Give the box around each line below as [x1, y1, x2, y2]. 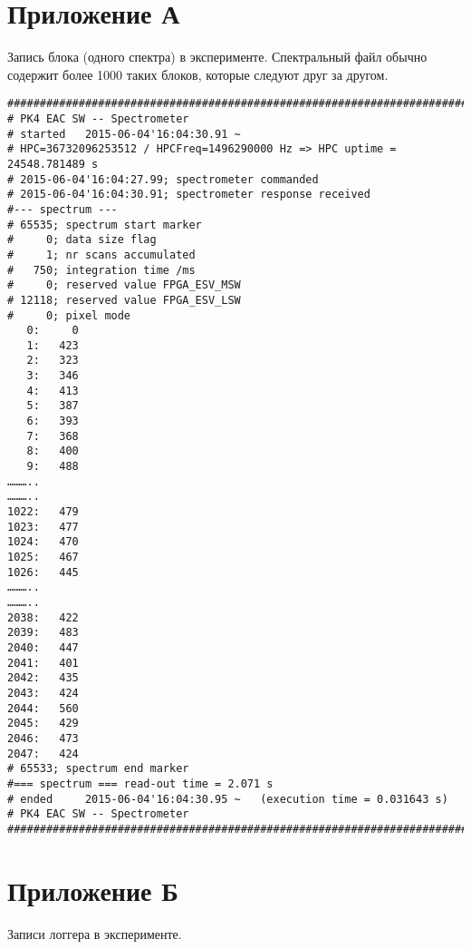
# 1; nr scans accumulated [7, 248, 196, 261]
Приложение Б [7, 871, 178, 908]
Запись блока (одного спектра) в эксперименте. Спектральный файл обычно [7, 47, 428, 66]
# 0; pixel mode [7, 308, 131, 322]
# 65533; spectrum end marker [7, 762, 189, 776]
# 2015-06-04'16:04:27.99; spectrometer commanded [7, 172, 319, 186]
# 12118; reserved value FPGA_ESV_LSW [7, 293, 241, 307]
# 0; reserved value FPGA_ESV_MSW [7, 279, 241, 292]
